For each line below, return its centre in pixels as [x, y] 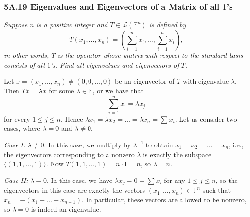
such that [217, 190]
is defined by [168, 25]
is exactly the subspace [177, 154]
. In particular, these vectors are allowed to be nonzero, [164, 199]
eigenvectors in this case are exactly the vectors [75, 190]
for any [175, 180]
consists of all [24, 64]
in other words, [27, 55]
